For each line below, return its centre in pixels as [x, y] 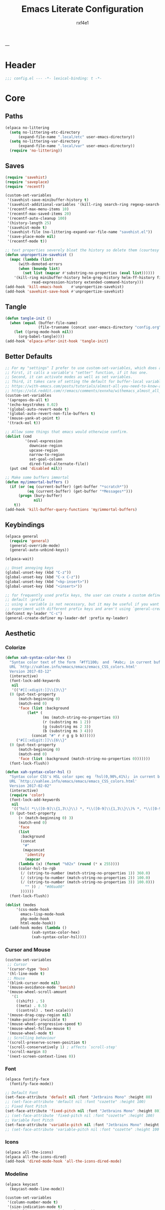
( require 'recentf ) [25, 187]
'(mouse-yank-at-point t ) [34, 418]
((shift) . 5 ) [30, 1001]
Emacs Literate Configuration [82, 9]
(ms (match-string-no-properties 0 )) [81, 717]
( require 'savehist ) [26, 177]
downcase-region [46, 446]
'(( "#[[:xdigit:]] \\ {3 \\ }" [39, 690]
